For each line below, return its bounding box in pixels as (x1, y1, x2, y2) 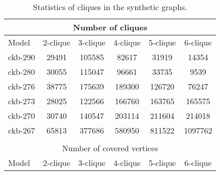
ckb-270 (8, 110, 35, 121)
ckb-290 (8, 51, 35, 63)
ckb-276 (8, 80, 35, 92)
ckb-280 (8, 66, 35, 77)
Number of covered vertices (62, 142, 158, 154)
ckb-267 (8, 124, 35, 136)
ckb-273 (8, 95, 35, 107)
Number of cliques (73, 21, 147, 33)
